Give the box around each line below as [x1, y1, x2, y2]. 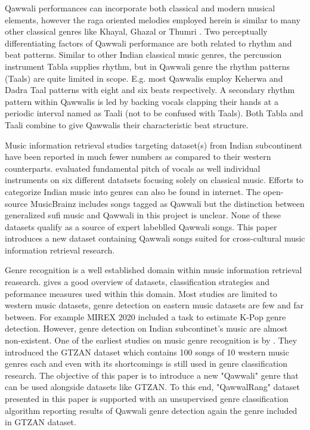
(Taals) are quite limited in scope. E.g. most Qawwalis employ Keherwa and [5, 72, 283, 84]
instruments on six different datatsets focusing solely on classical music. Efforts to [5, 174, 303, 186]
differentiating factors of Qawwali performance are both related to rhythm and [5, 36, 292, 49]
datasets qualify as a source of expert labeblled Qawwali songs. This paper [5, 220, 277, 233]
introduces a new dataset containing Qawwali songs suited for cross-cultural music [5, 232, 305, 245]
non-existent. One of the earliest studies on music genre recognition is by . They [5, 334, 297, 347]
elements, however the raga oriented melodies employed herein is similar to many [5, 13, 300, 26]
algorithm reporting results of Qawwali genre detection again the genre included [5, 404, 297, 416]
